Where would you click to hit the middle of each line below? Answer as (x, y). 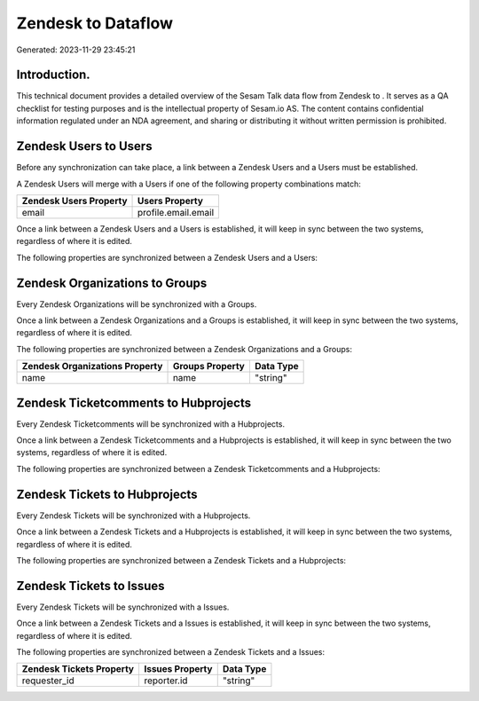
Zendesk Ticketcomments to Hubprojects (134, 402)
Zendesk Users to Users (84, 146)
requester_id (48, 681)
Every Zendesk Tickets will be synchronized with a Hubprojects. (133, 516)
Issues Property (178, 669)
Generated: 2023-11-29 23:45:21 (76, 50)
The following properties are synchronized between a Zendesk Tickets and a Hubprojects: (181, 560)
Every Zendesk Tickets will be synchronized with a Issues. (123, 607)
